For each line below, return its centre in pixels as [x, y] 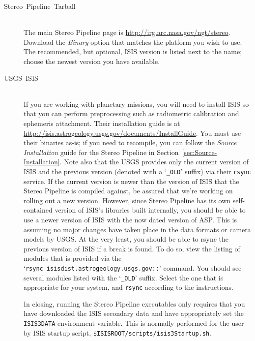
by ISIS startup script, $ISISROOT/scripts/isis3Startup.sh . [117, 332]
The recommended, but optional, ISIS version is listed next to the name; [133, 51]
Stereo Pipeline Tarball [40, 6]
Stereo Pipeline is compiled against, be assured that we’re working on [128, 191]
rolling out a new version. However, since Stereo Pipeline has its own [127, 200]
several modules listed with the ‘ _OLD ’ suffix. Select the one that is [124, 277]
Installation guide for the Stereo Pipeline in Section [101, 152]
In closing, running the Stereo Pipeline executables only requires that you [134, 303]
